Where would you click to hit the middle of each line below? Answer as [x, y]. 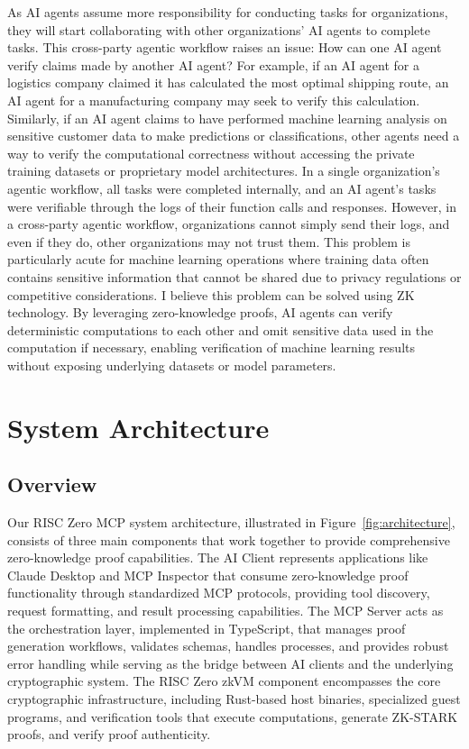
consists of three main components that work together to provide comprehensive [229, 539]
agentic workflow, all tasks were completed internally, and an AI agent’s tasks [222, 188]
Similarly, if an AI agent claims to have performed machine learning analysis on [227, 118]
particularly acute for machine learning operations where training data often [218, 259]
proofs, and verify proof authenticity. [109, 734]
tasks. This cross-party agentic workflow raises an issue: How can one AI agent [225, 47]
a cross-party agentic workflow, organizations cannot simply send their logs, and [229, 224]
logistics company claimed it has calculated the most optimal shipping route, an [228, 82]
